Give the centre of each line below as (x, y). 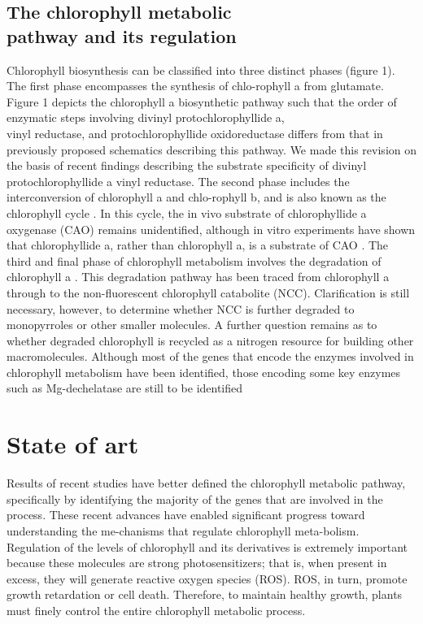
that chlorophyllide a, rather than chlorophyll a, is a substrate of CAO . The (198, 245)
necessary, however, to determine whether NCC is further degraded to (181, 308)
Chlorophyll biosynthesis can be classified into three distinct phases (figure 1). (201, 69)
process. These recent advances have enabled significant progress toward (186, 515)
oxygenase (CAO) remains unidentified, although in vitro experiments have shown (211, 229)
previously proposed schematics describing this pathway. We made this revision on (211, 149)
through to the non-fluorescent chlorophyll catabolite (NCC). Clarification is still (208, 292)
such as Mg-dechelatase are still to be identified (125, 388)
